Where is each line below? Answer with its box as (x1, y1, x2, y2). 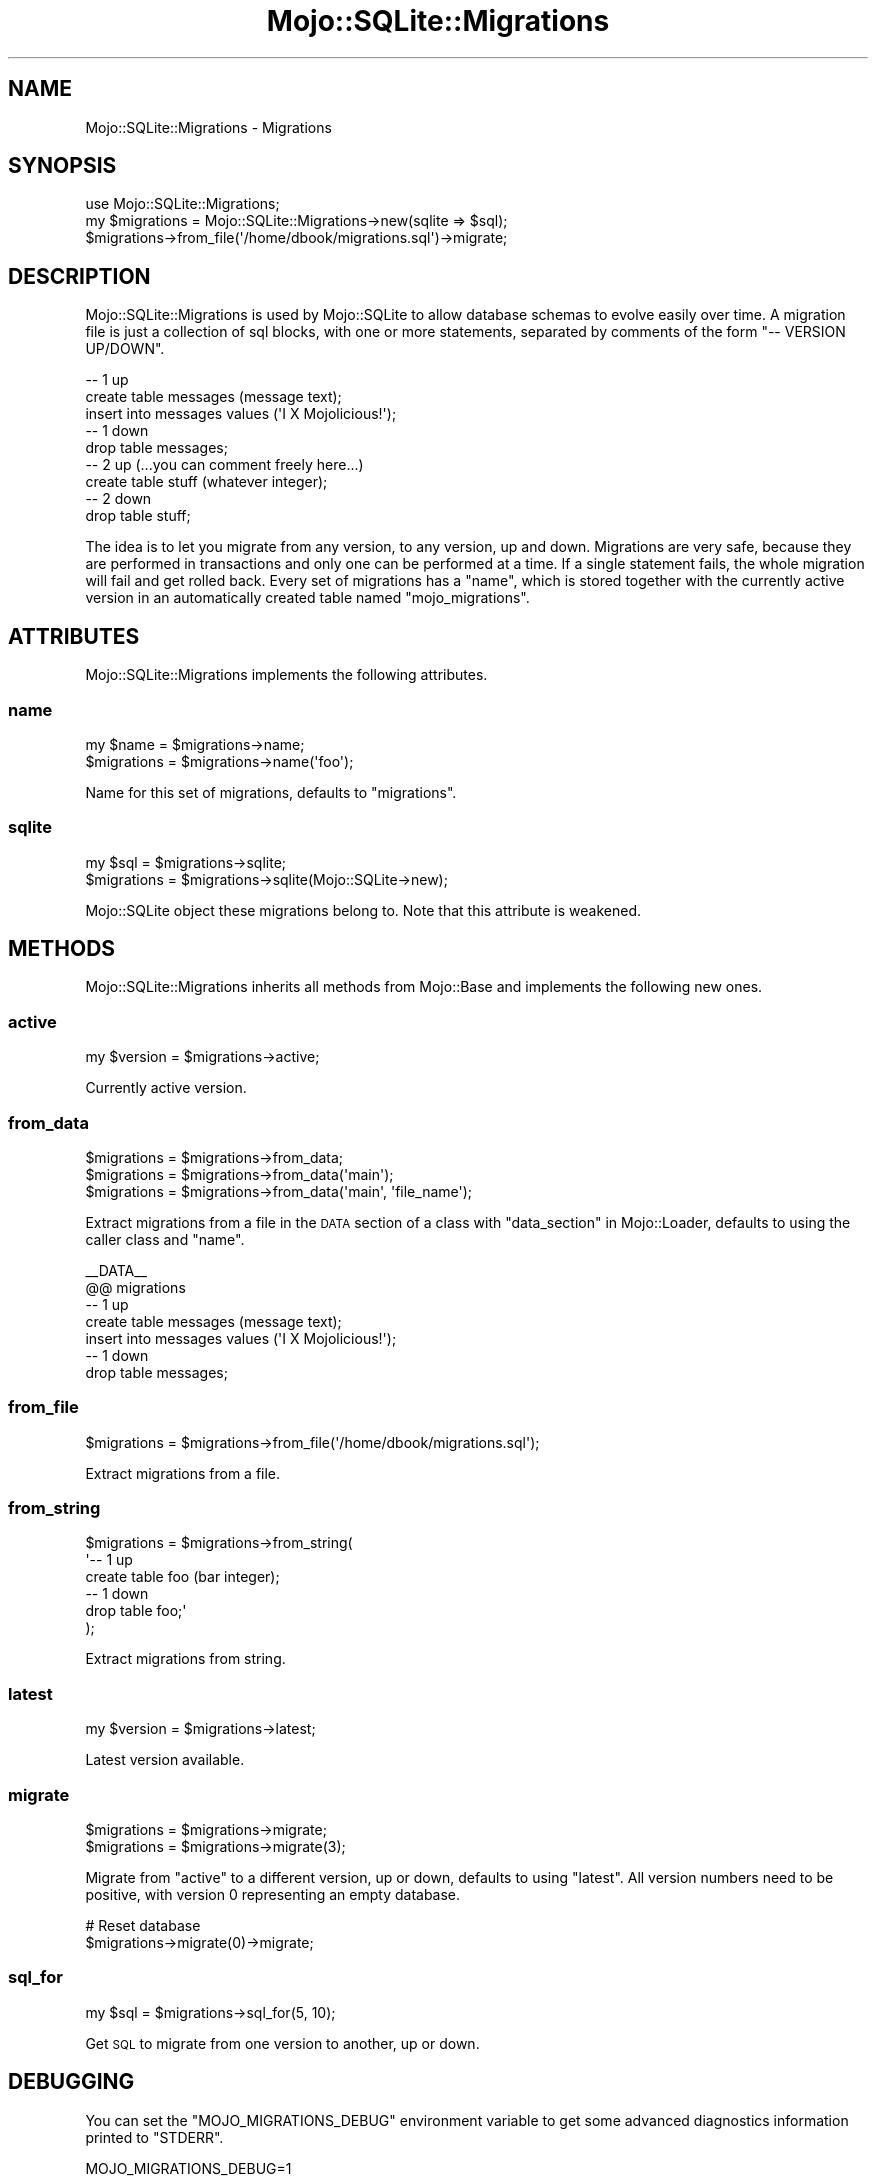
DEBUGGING (8, 2069, 135, 2095)
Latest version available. (85, 1751, 245, 1769)
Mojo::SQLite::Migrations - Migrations (85, 118, 332, 136)
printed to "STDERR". (85, 2128, 224, 2146)
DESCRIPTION (8, 263, 151, 289)
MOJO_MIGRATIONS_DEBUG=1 (85, 2159, 292, 2177)
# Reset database (85, 1916, 201, 1934)
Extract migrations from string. (85, 1650, 286, 1668)
